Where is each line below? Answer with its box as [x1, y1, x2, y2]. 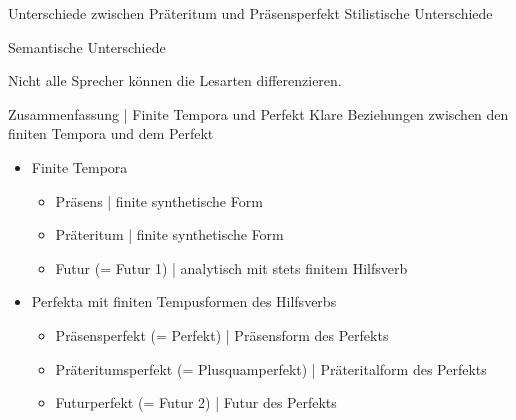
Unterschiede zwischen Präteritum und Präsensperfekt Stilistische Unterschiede [8, 3, 493, 23]
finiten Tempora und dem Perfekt [8, 123, 214, 144]
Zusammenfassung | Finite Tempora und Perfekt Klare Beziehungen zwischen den [8, 103, 509, 124]
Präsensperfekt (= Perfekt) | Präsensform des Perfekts [55, 324, 389, 345]
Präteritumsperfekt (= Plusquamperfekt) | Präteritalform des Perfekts [55, 358, 487, 379]
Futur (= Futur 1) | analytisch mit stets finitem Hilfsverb [55, 257, 408, 278]
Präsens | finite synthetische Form [55, 190, 263, 211]
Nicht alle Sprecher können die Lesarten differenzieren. [8, 70, 342, 91]
